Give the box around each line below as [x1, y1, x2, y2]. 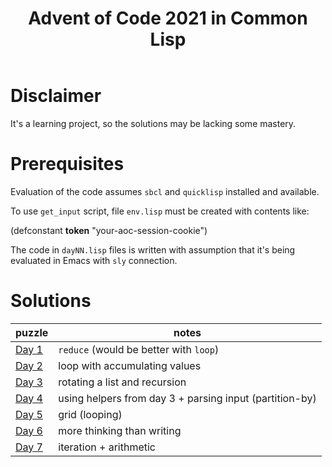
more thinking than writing [58, 423, 182, 437]
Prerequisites [10, 153, 125, 176]
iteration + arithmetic [58, 440, 156, 454]
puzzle [15, 325, 49, 339]
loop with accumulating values [58, 358, 202, 372]
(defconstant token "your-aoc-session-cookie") [10, 224, 208, 236]
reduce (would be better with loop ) [58, 342, 220, 356]
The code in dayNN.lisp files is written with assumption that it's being [10, 243, 296, 256]
